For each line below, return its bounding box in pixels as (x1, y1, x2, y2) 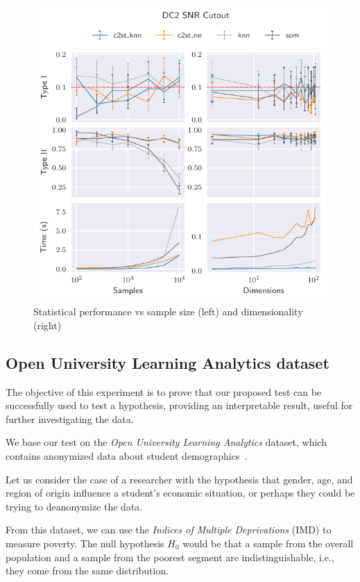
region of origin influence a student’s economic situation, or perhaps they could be (6, 485, 355, 500)
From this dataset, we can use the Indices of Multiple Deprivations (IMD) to (6, 522, 332, 537)
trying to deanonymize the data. (6, 499, 143, 513)
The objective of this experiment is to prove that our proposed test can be (6, 384, 322, 399)
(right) (33, 317, 62, 332)
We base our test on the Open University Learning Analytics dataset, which (6, 435, 327, 449)
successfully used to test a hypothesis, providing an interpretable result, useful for (6, 398, 353, 413)
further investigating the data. (6, 411, 134, 426)
